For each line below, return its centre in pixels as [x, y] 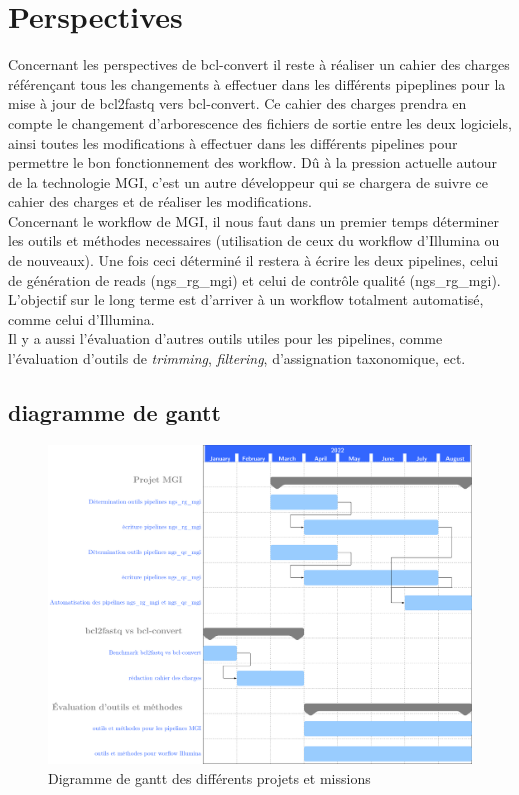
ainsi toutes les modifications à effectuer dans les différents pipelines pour [233, 142]
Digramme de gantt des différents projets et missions [209, 777]
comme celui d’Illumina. [81, 318]
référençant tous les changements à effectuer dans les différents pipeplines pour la [257, 83]
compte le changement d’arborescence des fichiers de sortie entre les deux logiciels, [260, 122]
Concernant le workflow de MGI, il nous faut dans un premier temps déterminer [253, 220]
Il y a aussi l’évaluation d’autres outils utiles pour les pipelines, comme [225, 338]
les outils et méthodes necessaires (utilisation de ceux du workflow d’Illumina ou [254, 240]
